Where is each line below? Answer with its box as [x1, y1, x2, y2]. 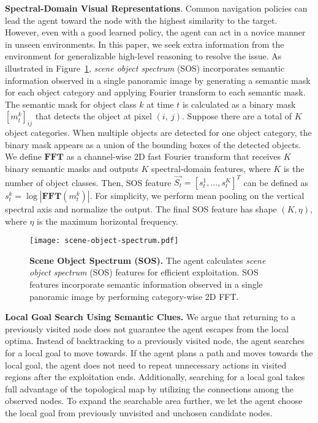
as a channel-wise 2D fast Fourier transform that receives [66, 150, 281, 163]
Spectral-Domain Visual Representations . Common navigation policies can [5, 2, 308, 14]
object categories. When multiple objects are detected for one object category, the [5, 126, 312, 139]
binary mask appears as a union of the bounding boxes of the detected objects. [5, 138, 301, 151]
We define [5, 150, 42, 163]
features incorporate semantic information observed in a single [29, 278, 263, 291]
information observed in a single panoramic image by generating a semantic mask [5, 73, 311, 86]
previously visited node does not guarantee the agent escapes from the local [5, 322, 289, 335]
